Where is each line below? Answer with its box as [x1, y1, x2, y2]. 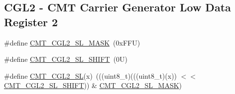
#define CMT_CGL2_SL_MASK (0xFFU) [4, 37, 140, 47]
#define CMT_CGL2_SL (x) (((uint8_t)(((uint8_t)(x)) [4, 70, 177, 81]
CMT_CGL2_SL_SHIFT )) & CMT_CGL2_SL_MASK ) [4, 80, 182, 91]
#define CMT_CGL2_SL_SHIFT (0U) [4, 54, 128, 64]
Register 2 [4, 14, 58, 29]
